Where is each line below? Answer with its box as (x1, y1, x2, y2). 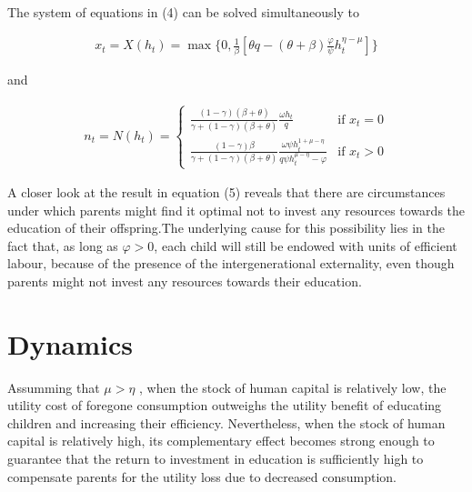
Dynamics (7, 325, 134, 362)
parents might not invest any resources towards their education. (7, 271, 362, 290)
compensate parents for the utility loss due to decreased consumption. (7, 467, 397, 486)
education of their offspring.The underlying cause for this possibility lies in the (7, 218, 445, 237)
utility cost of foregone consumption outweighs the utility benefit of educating (7, 396, 442, 415)
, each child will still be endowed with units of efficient (154, 236, 457, 255)
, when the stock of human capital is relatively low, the (139, 377, 447, 397)
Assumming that (7, 377, 100, 397)
